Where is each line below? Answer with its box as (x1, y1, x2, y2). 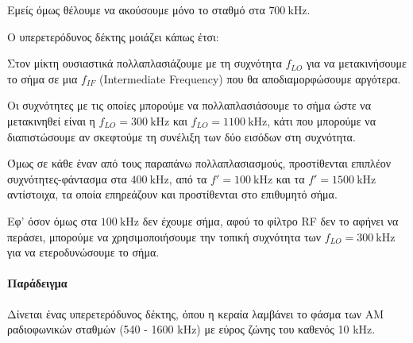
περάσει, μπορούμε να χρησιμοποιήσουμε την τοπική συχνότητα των (7, 228, 322, 245)
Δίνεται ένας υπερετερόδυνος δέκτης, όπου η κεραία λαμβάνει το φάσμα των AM (7, 305, 384, 322)
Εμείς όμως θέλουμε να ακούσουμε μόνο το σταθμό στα (7, 2, 265, 17)
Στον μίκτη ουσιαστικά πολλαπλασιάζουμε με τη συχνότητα (7, 55, 282, 71)
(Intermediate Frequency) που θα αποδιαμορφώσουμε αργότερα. (98, 70, 401, 87)
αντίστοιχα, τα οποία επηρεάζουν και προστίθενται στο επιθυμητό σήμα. (7, 186, 338, 202)
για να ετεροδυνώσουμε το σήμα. (7, 244, 160, 260)
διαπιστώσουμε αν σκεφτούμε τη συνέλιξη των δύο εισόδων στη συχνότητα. (7, 128, 356, 145)
